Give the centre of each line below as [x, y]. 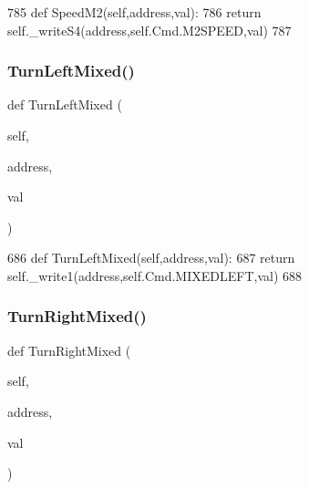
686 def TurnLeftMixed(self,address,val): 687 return [151, 258]
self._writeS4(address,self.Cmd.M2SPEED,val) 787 [149, 30]
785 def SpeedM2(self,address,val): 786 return [134, 12]
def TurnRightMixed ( [69, 350]
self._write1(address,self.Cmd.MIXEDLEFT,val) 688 [154, 275]
